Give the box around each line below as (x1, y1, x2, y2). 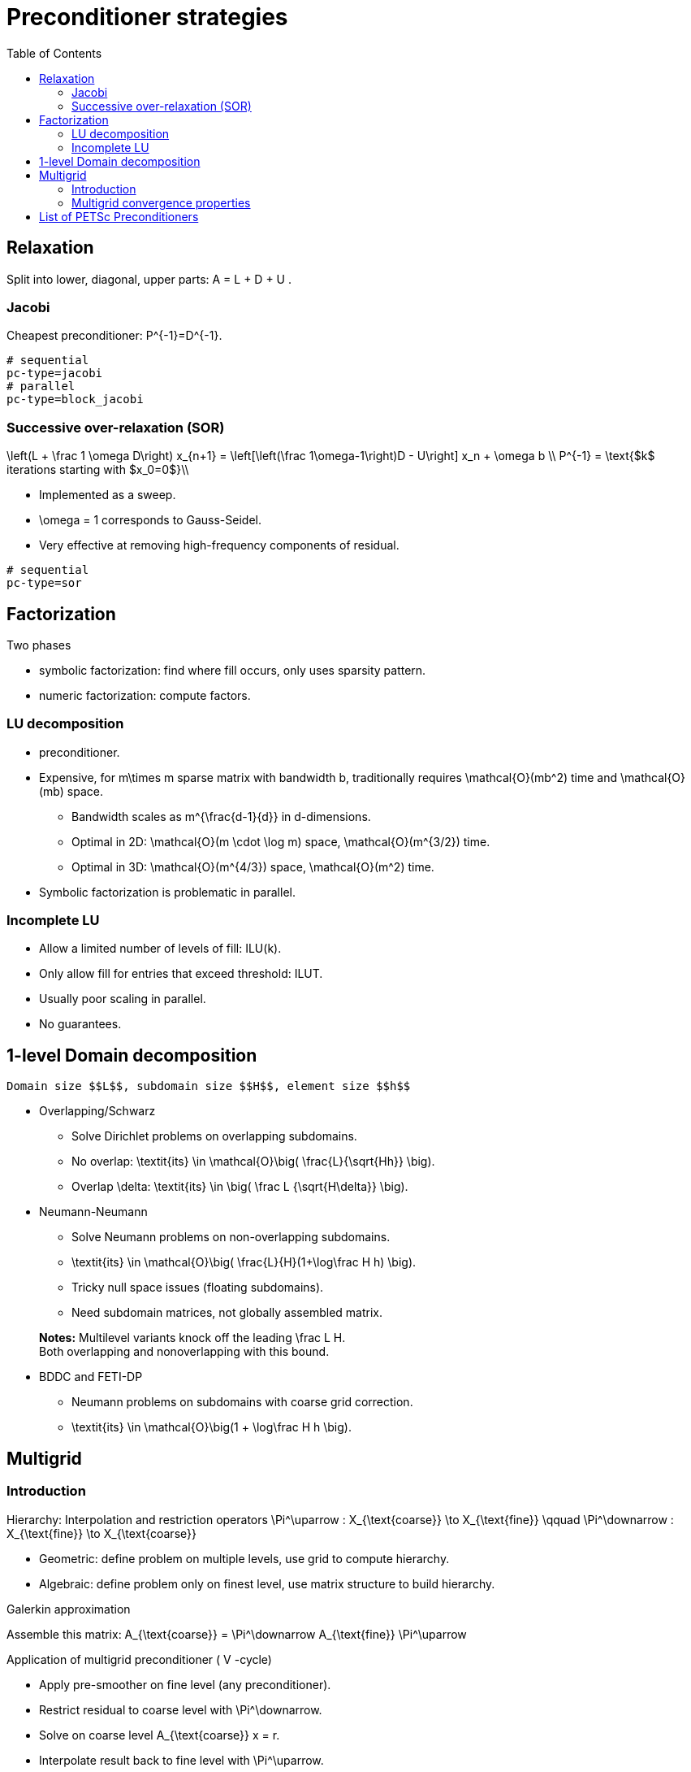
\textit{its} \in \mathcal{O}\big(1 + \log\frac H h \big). (71, 1420, 352, 1435)
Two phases (6, 637, 71, 652)
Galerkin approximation (6, 1601, 131, 1616)
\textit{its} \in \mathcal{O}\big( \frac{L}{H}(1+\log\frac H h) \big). (71, 1255, 417, 1270)
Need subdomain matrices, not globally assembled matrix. (71, 1305, 382, 1320)
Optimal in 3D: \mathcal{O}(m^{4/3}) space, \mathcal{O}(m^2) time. (71, 859, 434, 874)
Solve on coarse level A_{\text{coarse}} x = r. (39, 1727, 280, 1742)
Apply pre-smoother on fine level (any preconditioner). (39, 1677, 331, 1692)
